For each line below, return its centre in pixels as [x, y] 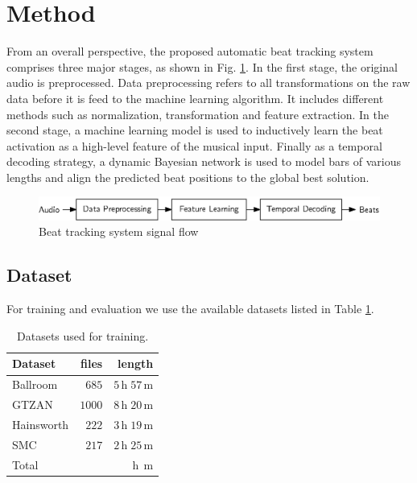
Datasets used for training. [83, 335]
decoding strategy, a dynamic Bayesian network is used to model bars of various [204, 161]
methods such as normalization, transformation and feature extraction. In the [198, 114]
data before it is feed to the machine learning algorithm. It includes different [195, 98]
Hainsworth [41, 424]
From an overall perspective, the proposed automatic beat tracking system [190, 51]
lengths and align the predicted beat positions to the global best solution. [188, 177]
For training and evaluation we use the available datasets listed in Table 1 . [190, 309]
